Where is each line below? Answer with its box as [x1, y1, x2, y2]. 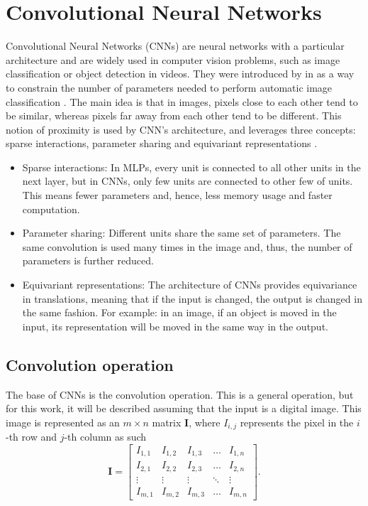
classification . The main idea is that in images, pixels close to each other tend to [6, 94, 358, 109]
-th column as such [64, 429, 147, 444]
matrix [152, 414, 182, 429]
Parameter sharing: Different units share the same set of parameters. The [22, 225, 341, 240]
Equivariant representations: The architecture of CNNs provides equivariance [22, 277, 357, 292]
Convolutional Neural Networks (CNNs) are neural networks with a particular [6, 38, 345, 53]
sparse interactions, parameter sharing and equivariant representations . [6, 136, 318, 151]
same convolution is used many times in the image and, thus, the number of [22, 239, 352, 254]
